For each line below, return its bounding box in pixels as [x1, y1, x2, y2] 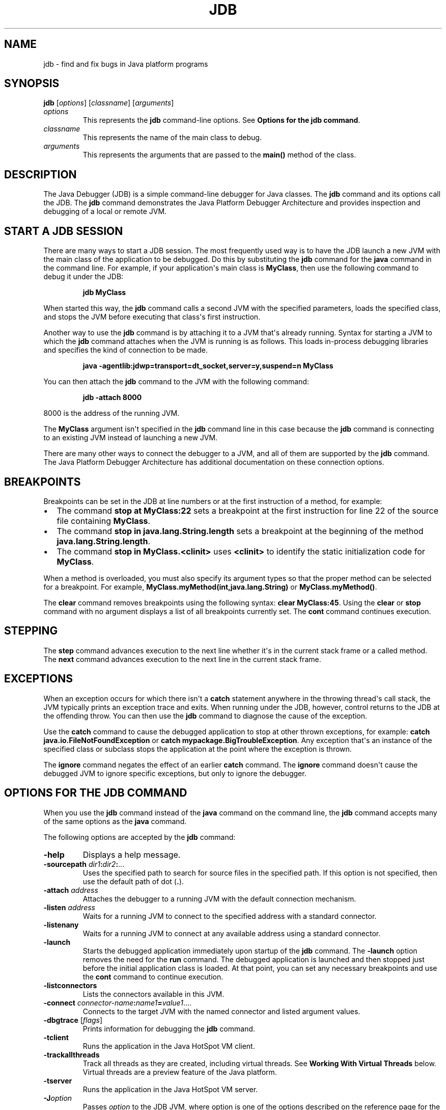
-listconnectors [43, 981, 97, 990]
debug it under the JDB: [43, 272, 124, 281]
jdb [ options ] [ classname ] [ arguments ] [43, 98, 174, 108]
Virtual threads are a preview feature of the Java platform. [82, 1067, 277, 1076]
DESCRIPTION [4, 168, 77, 181]
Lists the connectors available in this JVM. [82, 989, 225, 998]
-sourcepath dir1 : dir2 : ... [43, 859, 125, 868]
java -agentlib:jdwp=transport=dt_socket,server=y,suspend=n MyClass [82, 361, 333, 371]
